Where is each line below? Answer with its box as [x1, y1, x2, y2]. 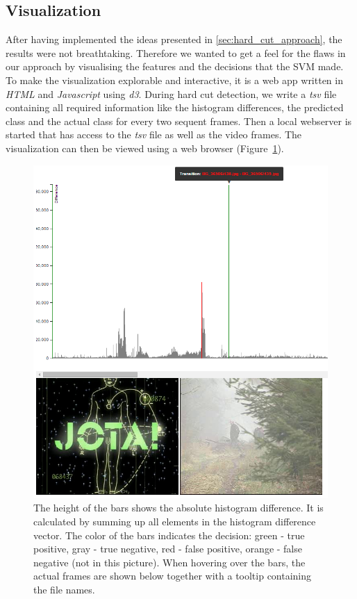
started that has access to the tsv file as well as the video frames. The [6, 127, 302, 142]
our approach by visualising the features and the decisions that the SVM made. [6, 59, 344, 74]
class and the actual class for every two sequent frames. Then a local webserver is [6, 113, 352, 128]
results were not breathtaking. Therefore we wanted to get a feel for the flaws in [6, 45, 346, 60]
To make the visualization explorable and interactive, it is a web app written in [6, 72, 343, 87]
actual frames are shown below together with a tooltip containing [33, 568, 312, 583]
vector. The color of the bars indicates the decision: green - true [33, 527, 305, 542]
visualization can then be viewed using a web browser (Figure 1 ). [6, 140, 284, 155]
